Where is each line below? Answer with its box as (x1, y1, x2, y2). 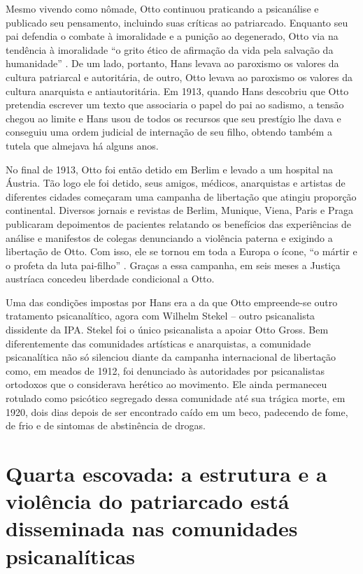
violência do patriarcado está (6, 487, 290, 515)
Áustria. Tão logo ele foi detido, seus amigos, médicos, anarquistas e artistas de (6, 175, 346, 190)
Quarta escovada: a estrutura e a (6, 459, 327, 487)
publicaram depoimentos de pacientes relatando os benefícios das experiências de (6, 216, 352, 231)
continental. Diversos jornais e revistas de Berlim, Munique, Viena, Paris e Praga (6, 203, 353, 217)
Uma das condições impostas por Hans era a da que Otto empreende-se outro (6, 294, 338, 309)
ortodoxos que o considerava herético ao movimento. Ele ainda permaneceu (6, 377, 327, 392)
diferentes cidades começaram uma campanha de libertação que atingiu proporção (6, 189, 357, 203)
